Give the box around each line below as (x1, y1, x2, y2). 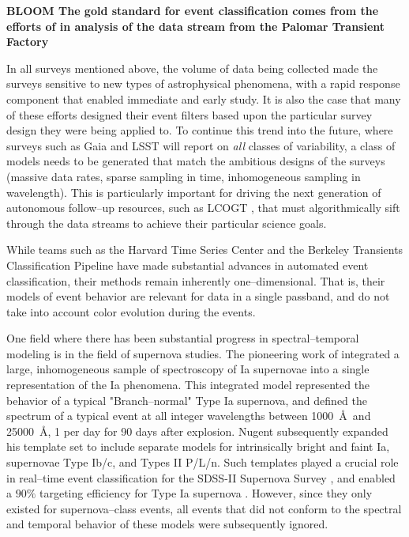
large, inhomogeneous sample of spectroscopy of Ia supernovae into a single (6, 361, 370, 377)
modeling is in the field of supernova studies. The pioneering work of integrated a (6, 345, 400, 361)
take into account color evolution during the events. (6, 303, 256, 320)
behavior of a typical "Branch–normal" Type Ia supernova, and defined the (6, 391, 367, 408)
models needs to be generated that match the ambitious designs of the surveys (6, 153, 385, 169)
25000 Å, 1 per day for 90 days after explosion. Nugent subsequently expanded (6, 422, 388, 439)
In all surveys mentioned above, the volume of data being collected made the (6, 59, 378, 76)
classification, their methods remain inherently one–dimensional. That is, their (6, 272, 385, 289)
